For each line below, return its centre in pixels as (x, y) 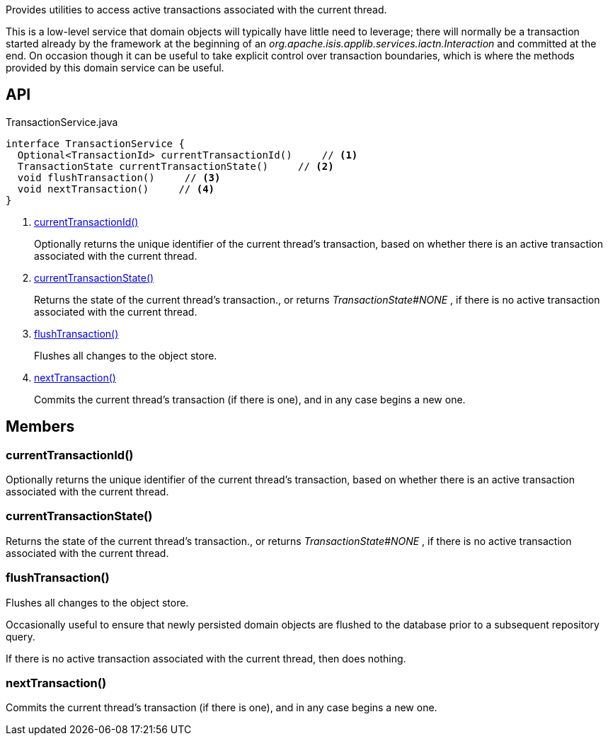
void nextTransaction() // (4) (116, 189)
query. (21, 636)
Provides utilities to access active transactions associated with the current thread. (196, 10)
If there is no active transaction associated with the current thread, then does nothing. (206, 658)
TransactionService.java (62, 122)
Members (40, 427)
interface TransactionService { (95, 143)
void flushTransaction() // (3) (119, 177)
